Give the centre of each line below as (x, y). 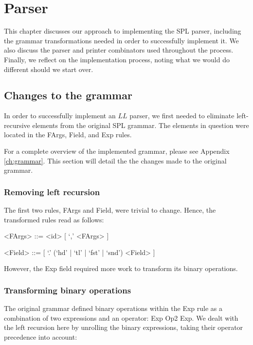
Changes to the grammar (68, 95)
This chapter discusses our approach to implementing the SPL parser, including (123, 31)
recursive (17, 125)
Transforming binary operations (68, 290)
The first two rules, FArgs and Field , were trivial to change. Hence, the (110, 210)
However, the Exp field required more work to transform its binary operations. (121, 268)
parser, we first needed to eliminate (182, 116)
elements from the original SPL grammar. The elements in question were (141, 125)
